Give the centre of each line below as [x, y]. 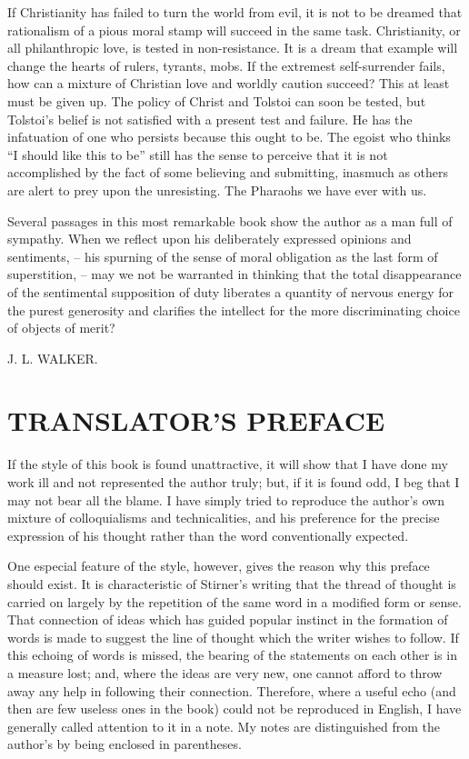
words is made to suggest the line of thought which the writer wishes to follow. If [233, 637]
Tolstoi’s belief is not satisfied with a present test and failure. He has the [210, 119]
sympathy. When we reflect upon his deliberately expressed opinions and [210, 239]
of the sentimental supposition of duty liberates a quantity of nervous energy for [230, 291]
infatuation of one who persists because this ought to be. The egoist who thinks [229, 137]
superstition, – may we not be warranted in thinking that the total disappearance [234, 274]
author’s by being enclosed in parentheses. [125, 744]
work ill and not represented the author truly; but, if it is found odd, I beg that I [234, 482]
